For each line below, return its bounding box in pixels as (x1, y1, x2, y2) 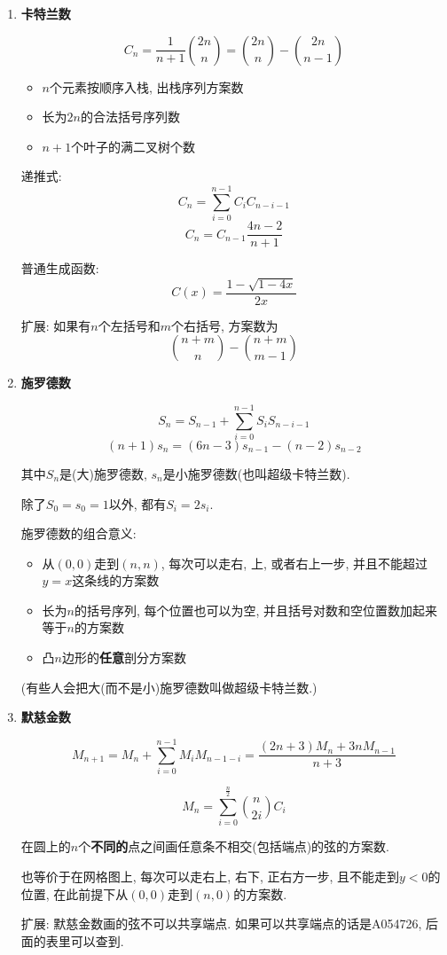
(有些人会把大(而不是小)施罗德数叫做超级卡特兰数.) (20, 677, 318, 696)
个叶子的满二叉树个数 (71, 137, 196, 155)
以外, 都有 (108, 494, 167, 513)
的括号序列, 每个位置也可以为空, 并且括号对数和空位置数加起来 (74, 600, 438, 619)
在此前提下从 (53, 884, 129, 903)
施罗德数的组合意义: (20, 524, 137, 543)
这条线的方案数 (72, 571, 160, 590)
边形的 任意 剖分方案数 (62, 648, 186, 667)
